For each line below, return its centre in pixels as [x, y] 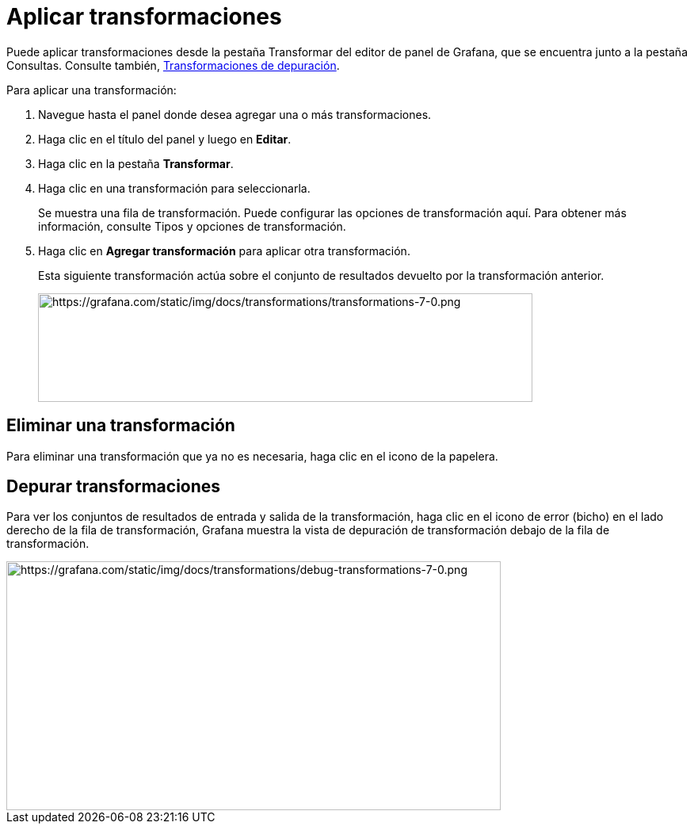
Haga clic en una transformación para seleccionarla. [174, 188]
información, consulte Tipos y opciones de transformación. [192, 226]
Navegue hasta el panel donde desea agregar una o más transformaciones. [235, 114]
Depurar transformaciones [114, 487]
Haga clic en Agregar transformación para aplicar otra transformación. [224, 251]
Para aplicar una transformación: [92, 90]
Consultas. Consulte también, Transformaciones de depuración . [173, 65]
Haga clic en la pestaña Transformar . [136, 163]
